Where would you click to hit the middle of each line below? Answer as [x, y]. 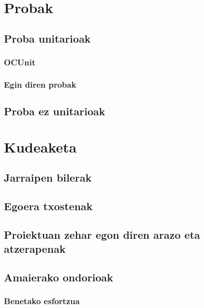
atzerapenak [35, 249]
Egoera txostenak [48, 206]
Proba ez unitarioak [55, 111]
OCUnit [20, 62]
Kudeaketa [40, 146]
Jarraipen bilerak [48, 177]
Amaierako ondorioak [58, 277]
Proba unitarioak [47, 38]
